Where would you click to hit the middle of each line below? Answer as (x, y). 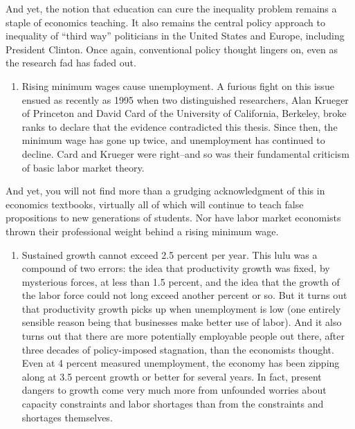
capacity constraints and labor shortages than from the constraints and (173, 404)
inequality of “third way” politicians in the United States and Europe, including (175, 36)
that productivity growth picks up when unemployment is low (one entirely (181, 308)
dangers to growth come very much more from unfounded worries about (174, 390)
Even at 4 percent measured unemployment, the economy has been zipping (181, 363)
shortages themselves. (67, 417)
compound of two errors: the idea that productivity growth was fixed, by (176, 268)
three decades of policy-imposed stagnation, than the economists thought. (178, 349)
